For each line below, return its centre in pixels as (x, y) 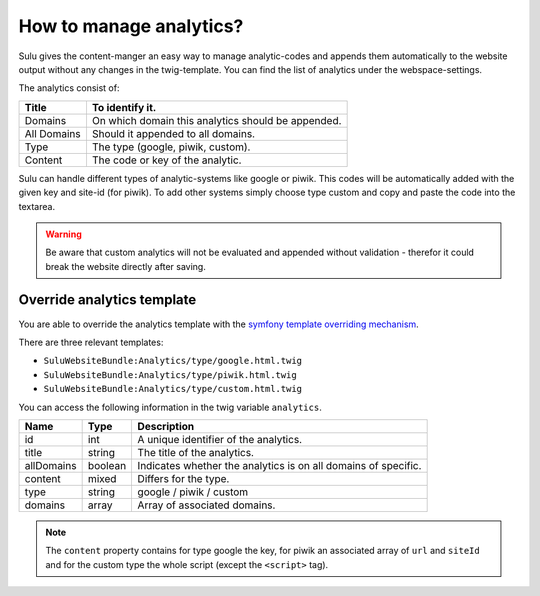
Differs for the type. (183, 478)
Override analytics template (107, 300)
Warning (63, 234)
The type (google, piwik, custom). (171, 147)
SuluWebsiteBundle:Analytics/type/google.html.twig (173, 361)
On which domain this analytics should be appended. (216, 120)
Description (166, 426)
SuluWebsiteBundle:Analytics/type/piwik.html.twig (170, 374)
